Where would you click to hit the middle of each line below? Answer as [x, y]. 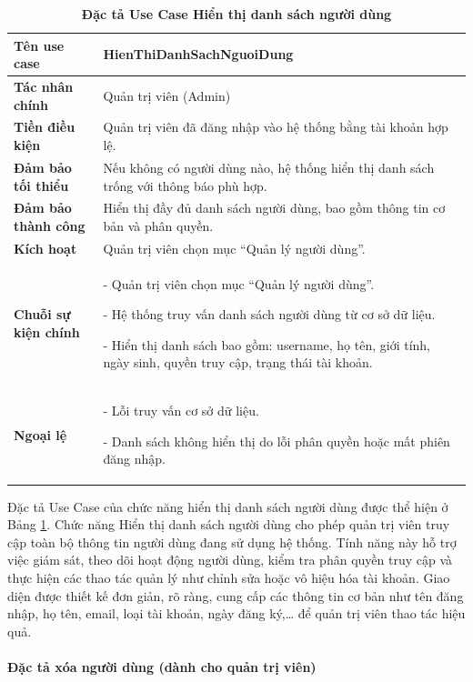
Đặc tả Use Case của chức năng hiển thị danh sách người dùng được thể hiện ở [228, 506]
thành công [50, 225]
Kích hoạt [45, 248]
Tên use [39, 45]
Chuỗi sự [42, 314]
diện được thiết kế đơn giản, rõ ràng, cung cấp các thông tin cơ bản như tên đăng [236, 595]
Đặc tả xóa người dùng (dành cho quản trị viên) [162, 666]
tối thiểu [41, 185]
